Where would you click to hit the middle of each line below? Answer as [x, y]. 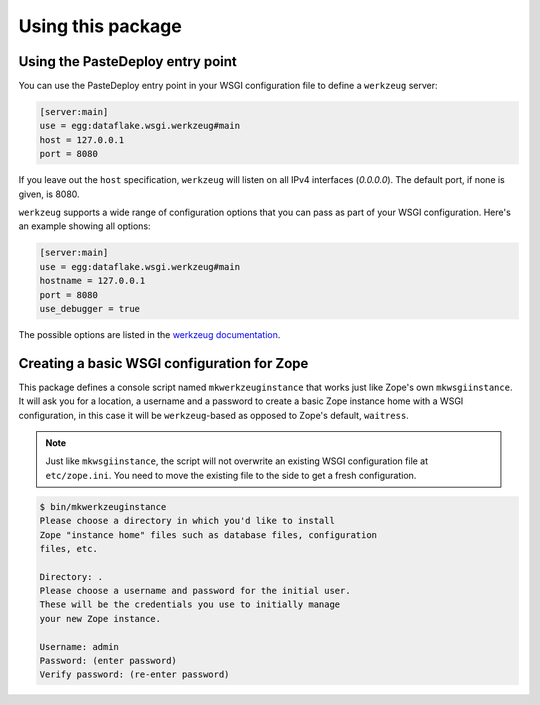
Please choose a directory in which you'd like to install [187, 521]
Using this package [100, 26]
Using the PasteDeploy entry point [127, 61]
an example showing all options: [84, 226]
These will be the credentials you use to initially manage [190, 604]
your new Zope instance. [100, 618]
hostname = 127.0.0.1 [92, 281]
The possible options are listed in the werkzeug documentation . [149, 334]
